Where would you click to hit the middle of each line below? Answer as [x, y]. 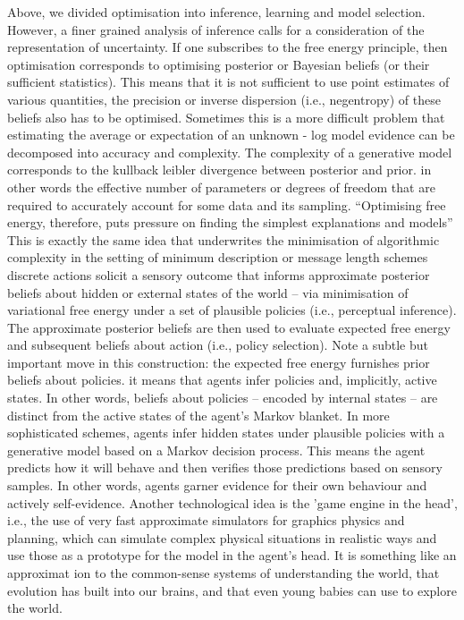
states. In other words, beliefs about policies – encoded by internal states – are [223, 398]
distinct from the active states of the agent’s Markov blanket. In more [198, 415]
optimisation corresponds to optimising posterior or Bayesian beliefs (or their [219, 64]
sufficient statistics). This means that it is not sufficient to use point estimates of [228, 82]
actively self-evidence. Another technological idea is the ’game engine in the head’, [232, 502]
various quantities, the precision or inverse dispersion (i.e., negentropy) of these [224, 99]
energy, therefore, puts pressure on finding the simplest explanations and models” [230, 222]
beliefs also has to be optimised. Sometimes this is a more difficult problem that [226, 117]
